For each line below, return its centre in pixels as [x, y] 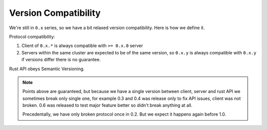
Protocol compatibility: [32, 37]
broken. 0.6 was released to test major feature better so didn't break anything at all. [108, 105]
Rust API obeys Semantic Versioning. [47, 69]
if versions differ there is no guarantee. [61, 60]
